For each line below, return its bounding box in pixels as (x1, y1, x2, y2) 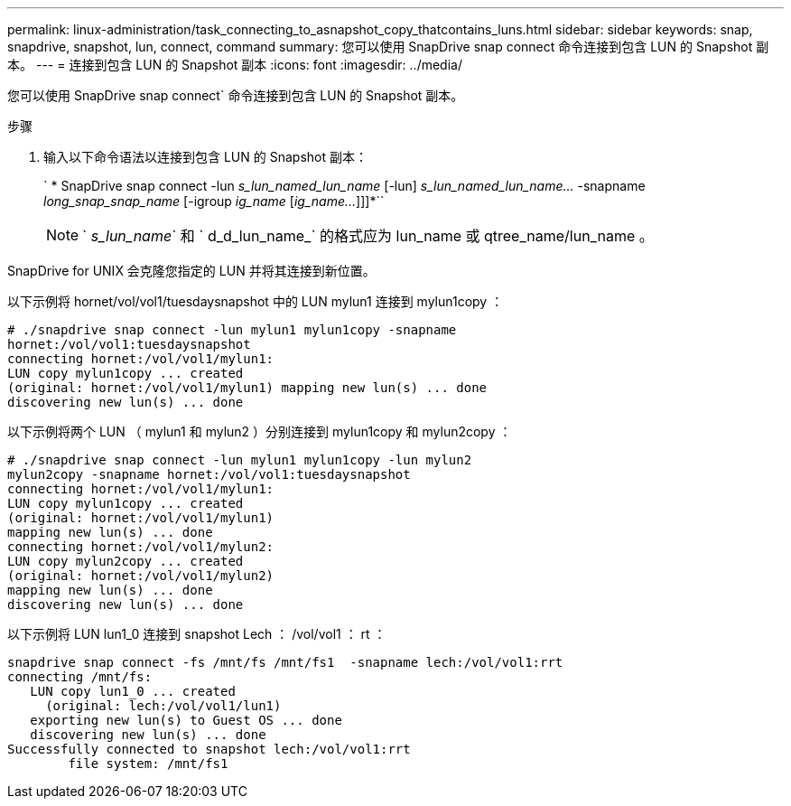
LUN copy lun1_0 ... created (30, 684, 236, 698)
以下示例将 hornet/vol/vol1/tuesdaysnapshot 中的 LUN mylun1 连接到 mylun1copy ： (7, 294, 504, 309)
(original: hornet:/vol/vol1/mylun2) (7, 568, 275, 583)
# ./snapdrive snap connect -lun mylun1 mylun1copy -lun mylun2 (7, 453, 472, 467)
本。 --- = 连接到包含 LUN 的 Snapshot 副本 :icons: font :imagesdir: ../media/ (7, 57, 462, 72)
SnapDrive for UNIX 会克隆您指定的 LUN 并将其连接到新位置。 (7, 263, 376, 278)
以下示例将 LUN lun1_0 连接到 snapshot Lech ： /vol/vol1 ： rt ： (7, 626, 386, 642)
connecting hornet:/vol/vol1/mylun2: (7, 539, 275, 554)
